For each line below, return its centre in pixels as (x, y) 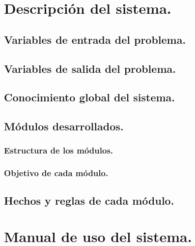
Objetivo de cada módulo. (56, 173)
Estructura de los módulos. (59, 150)
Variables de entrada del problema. (95, 39)
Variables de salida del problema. (90, 68)
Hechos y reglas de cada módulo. (89, 200)
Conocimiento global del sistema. (90, 97)
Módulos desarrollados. (64, 126)
